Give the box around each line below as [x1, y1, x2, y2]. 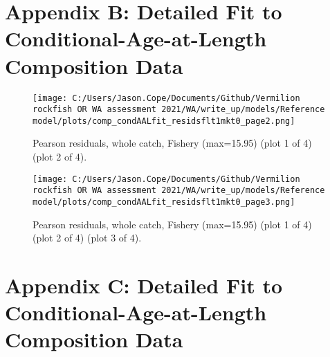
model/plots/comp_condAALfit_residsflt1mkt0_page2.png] [33, 116, 295, 126]
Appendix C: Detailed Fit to [5, 271, 283, 299]
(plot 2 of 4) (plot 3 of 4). [33, 230, 142, 245]
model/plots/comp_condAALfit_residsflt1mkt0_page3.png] [33, 196, 295, 207]
